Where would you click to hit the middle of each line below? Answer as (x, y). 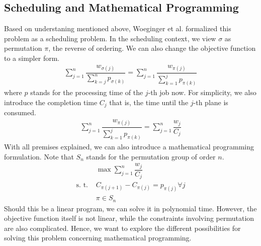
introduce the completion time (51, 102)
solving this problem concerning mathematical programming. (98, 238)
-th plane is (211, 102)
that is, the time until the (149, 102)
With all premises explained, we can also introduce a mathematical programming (129, 147)
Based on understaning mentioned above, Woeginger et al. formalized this (118, 28)
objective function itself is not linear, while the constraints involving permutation (129, 218)
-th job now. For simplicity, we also (202, 92)
